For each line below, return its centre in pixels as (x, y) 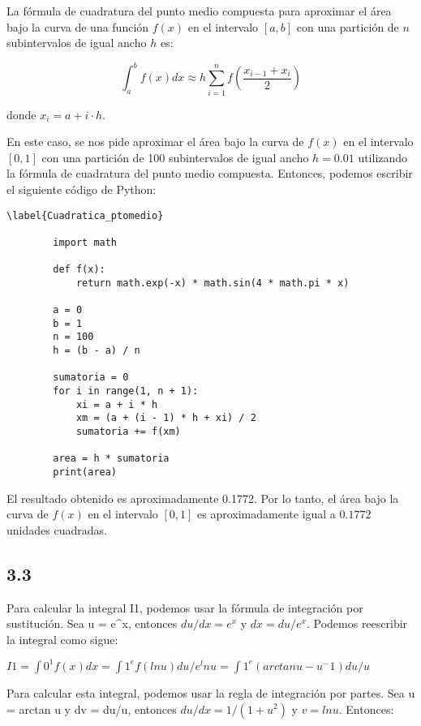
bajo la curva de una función (78, 26)
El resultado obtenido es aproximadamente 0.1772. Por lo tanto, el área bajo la (203, 498)
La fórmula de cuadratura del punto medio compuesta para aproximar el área (199, 11)
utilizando (383, 157)
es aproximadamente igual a (266, 514)
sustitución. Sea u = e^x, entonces (92, 623)
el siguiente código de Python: (82, 189)
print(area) (85, 473)
